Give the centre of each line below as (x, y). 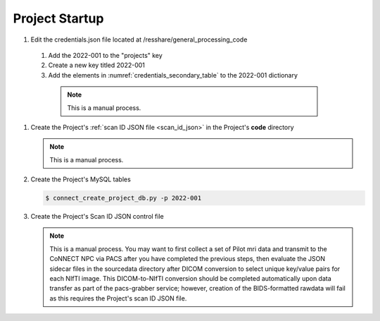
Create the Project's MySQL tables (81, 179)
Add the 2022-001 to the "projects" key (106, 55)
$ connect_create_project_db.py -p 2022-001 (123, 198)
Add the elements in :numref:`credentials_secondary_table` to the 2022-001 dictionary (173, 75)
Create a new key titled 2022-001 (97, 65)
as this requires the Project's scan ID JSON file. (118, 298)
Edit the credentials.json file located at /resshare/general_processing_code (139, 40)
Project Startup (58, 18)
